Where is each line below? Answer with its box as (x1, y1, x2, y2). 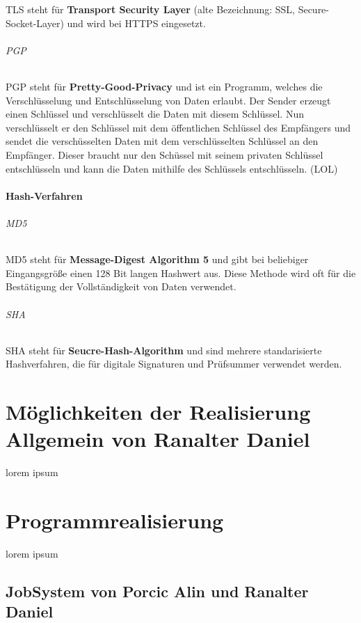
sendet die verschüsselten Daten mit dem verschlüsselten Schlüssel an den (6, 134, 319, 148)
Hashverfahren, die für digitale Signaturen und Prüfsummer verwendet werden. (6, 356, 342, 371)
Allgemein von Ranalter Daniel (6, 425, 310, 453)
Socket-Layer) (6, 15, 64, 30)
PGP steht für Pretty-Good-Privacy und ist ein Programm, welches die (6, 79, 323, 93)
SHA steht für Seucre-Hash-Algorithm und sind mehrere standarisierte (6, 342, 322, 357)
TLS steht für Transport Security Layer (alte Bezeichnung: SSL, (6, 2, 295, 16)
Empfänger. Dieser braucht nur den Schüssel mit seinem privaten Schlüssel (6, 147, 323, 161)
